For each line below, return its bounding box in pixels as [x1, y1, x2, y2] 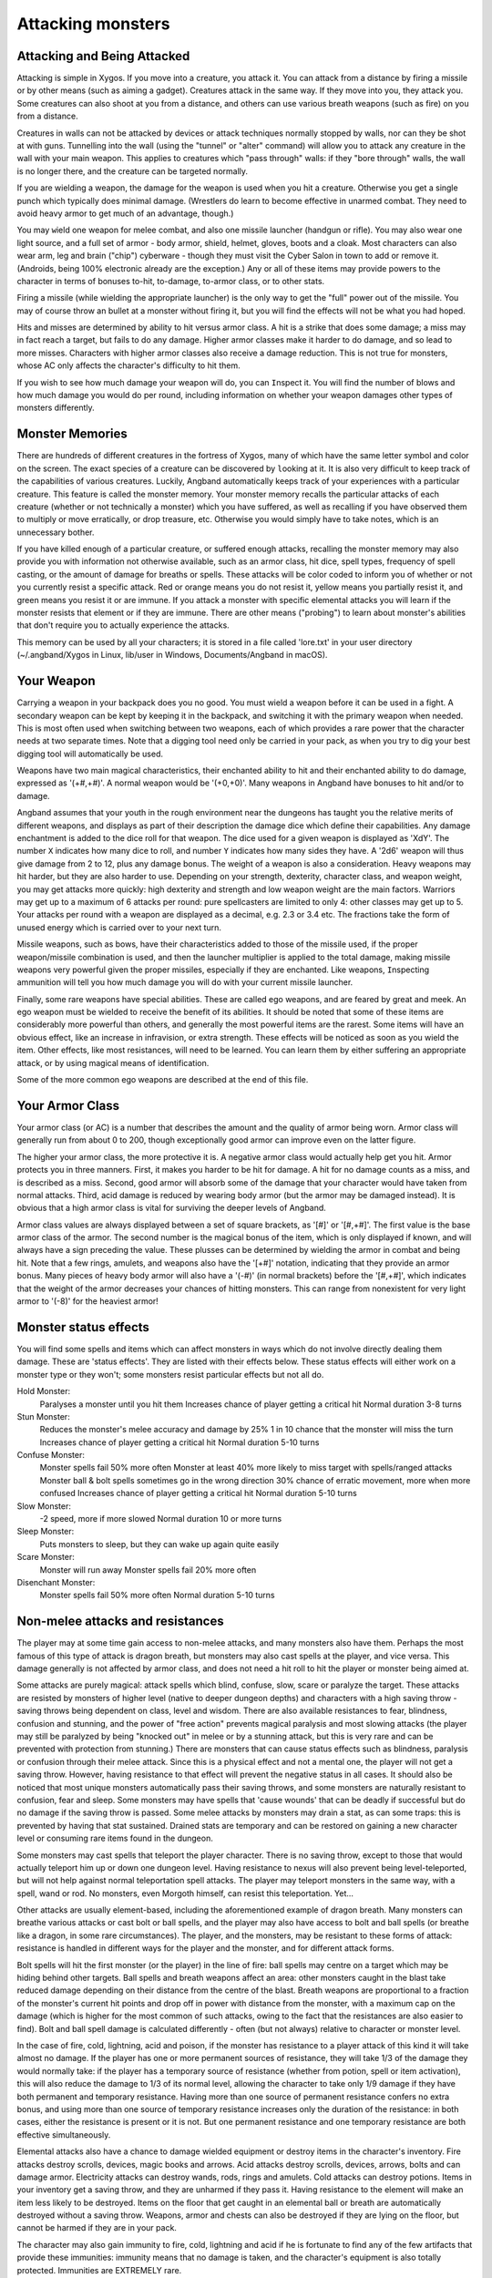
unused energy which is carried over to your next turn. [16, 921, 222, 933]
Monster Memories [16, 426, 128, 442]
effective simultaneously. [16, 2129, 111, 2140]
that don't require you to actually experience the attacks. [16, 620, 230, 631]
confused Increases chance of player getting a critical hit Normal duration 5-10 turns [39, 1488, 357, 1499]
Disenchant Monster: [16, 1576, 96, 1587]
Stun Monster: [16, 1411, 70, 1421]
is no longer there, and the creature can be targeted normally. [16, 165, 249, 177]
